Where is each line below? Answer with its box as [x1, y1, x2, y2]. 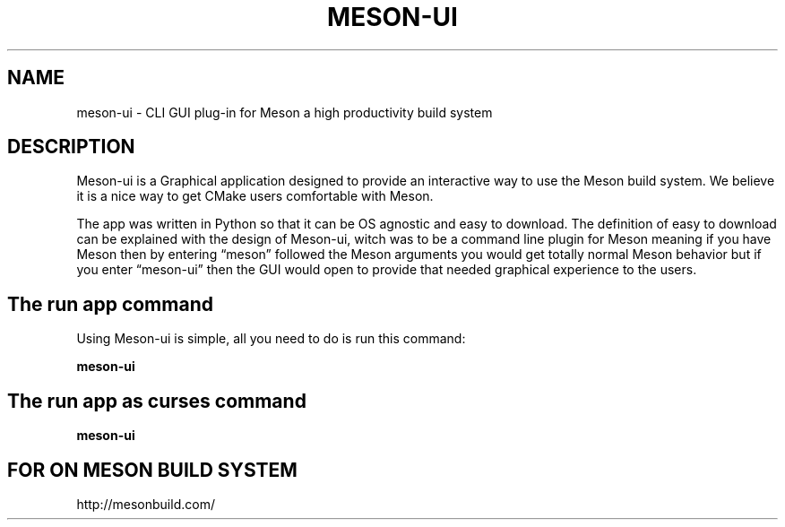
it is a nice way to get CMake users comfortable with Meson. [76, 188, 434, 204]
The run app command [7, 292, 213, 315]
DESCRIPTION [7, 135, 135, 159]
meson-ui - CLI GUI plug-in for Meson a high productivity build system [76, 104, 493, 120]
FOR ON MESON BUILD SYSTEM [7, 458, 298, 481]
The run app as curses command [7, 389, 306, 412]
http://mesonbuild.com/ [76, 496, 215, 512]
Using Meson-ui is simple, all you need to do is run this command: [76, 331, 466, 347]
